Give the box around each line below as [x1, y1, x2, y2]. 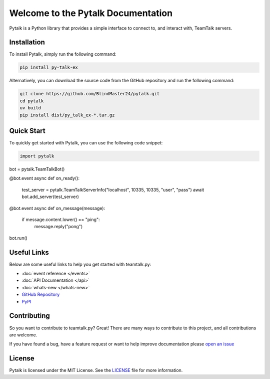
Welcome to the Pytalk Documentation [9, 8, 172, 19]
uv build [19, 105, 41, 111]
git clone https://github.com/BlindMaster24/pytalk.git [19, 91, 160, 97]
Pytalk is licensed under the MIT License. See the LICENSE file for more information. [9, 367, 183, 373]
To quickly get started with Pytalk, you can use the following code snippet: [9, 140, 163, 146]
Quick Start [9, 126, 45, 135]
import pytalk [19, 153, 54, 159]
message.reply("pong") [34, 224, 83, 230]
